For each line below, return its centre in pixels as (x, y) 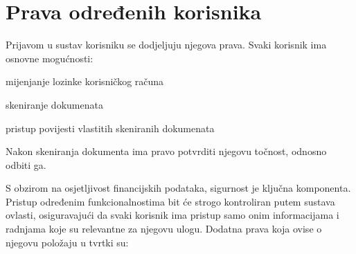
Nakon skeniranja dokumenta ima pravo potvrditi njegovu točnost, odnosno (166, 151)
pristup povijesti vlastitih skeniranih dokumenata (110, 128)
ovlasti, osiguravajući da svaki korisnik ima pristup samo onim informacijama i (172, 215)
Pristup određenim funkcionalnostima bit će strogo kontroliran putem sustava (170, 201)
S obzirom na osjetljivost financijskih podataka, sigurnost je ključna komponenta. (178, 188)
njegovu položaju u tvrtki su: (67, 242)
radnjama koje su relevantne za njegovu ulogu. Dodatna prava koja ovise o (164, 229)
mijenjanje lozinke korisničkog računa (85, 81)
